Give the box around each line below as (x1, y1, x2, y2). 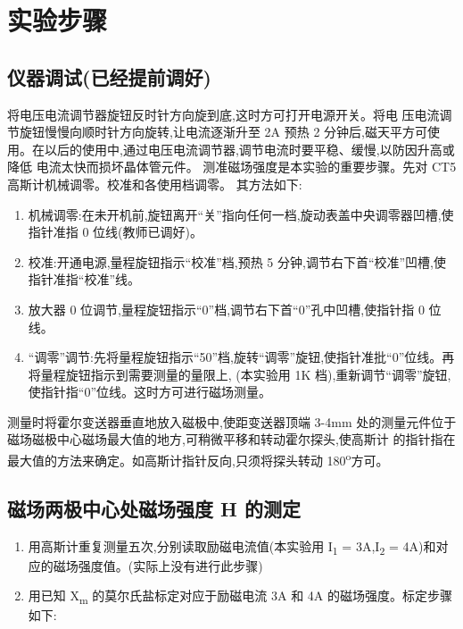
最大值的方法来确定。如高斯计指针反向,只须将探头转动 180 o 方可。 (7, 449, 389, 469)
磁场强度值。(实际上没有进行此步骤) (53, 556, 263, 574)
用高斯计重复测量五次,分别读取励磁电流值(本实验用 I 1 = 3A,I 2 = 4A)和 (28, 536, 436, 558)
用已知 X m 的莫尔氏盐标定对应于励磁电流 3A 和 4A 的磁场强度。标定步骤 (28, 586, 452, 608)
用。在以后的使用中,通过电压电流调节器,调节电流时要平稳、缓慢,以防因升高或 (7, 139, 455, 158)
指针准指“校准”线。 (28, 270, 141, 289)
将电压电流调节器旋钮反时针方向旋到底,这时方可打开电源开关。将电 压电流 (7, 105, 440, 123)
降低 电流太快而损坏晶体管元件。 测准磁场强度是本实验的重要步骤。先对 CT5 (7, 157, 457, 176)
